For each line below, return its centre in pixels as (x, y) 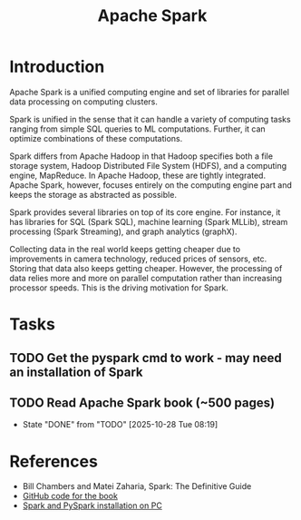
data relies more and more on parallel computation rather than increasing (146, 278)
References (53, 461)
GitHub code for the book (70, 496)
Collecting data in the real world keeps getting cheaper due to (125, 249)
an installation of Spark (76, 372)
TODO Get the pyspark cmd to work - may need (146, 358)
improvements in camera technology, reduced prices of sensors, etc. (138, 259)
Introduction (57, 67)
